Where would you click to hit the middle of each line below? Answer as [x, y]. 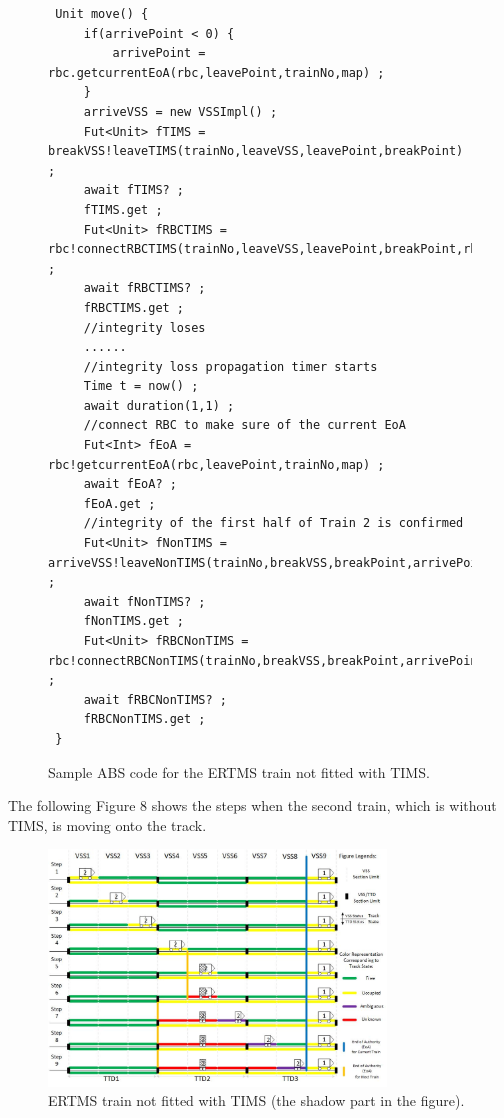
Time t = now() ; [141, 386]
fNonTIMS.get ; [134, 621]
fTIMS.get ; [123, 209]
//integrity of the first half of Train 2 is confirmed [273, 523]
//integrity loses [144, 327]
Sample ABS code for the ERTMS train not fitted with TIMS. [239, 771]
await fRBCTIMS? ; [144, 288]
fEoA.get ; [119, 503]
